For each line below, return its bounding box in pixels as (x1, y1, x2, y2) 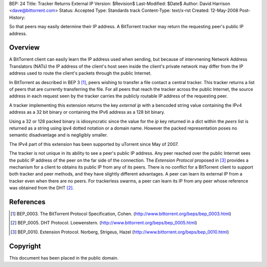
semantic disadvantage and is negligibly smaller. (9, 132, 108, 138)
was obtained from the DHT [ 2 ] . (9, 185, 74, 191)
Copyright (9, 242, 42, 250)
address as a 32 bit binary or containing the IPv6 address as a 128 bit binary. (9, 109, 165, 115)
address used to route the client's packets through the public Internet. (9, 70, 152, 76)
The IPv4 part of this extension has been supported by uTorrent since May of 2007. (9, 141, 179, 147)
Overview (9, 44, 40, 52)
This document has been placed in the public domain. (9, 255, 119, 261)
